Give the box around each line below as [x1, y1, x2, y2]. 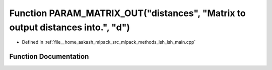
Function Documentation [9, 52, 89, 61]
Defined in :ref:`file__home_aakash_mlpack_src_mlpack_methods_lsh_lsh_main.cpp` [22, 39, 196, 45]
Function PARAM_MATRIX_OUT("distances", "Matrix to [9, 8, 246, 19]
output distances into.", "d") [9, 22, 130, 33]
